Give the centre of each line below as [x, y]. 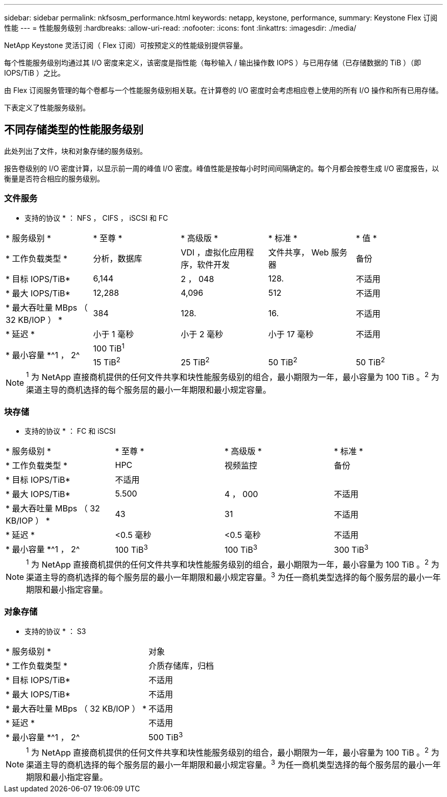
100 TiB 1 [109, 347]
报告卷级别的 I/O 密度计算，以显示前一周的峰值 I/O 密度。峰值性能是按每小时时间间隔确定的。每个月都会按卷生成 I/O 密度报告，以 [222, 168]
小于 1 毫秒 [114, 334]
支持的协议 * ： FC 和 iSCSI [70, 431]
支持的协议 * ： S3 [55, 631]
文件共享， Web [299, 252]
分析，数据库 [118, 258]
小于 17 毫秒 [291, 334]
